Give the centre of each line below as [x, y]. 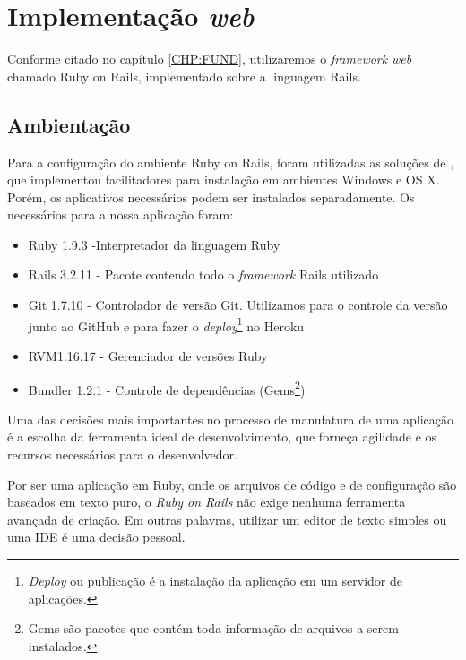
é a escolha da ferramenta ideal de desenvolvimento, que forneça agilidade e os [222, 437]
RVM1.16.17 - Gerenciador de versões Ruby [148, 355]
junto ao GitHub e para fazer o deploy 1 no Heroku [166, 324]
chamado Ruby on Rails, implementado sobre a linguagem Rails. [184, 76]
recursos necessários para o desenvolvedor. [122, 454]
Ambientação [69, 124]
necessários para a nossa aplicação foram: [121, 214]
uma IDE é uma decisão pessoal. [96, 537]
